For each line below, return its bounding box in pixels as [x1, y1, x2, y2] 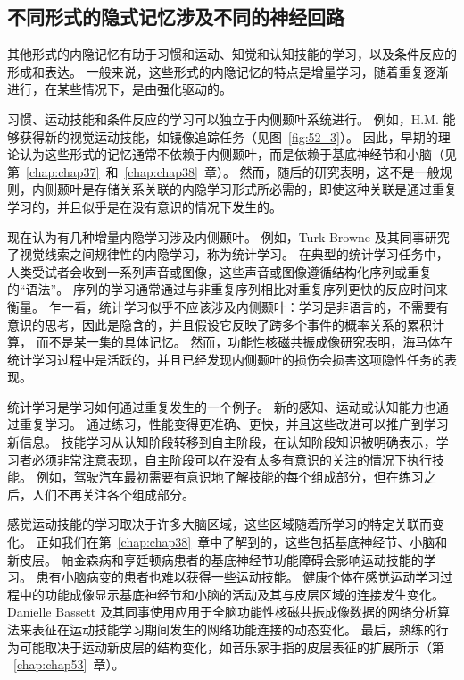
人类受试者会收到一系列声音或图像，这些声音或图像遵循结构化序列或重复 [7, 262, 432, 281]
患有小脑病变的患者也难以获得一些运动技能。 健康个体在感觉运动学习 [36, 567, 441, 586]
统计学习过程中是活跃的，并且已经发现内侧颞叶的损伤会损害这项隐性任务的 [7, 349, 444, 368]
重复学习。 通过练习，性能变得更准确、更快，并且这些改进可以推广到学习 [19, 415, 449, 433]
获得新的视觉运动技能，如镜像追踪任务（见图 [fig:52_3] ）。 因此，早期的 [19, 127, 438, 146]
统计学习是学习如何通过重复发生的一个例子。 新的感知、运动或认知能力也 [7, 397, 436, 416]
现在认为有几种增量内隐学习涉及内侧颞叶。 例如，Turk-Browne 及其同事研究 [7, 227, 450, 246]
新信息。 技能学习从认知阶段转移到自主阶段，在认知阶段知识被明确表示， [7, 432, 436, 451]
